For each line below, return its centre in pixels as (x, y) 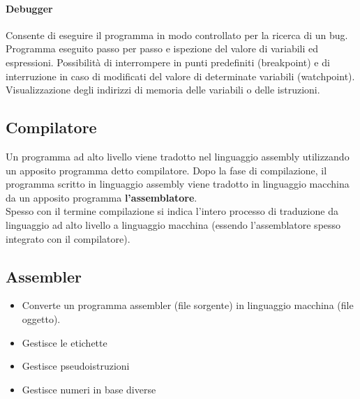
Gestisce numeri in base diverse (89, 389)
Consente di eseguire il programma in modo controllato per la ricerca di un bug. (177, 35)
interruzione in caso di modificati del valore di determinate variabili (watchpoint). (180, 76)
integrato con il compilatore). (68, 238)
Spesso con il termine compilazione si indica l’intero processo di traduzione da (172, 211)
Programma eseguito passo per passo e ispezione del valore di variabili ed (162, 48)
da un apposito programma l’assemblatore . (102, 197)
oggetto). (41, 318)
